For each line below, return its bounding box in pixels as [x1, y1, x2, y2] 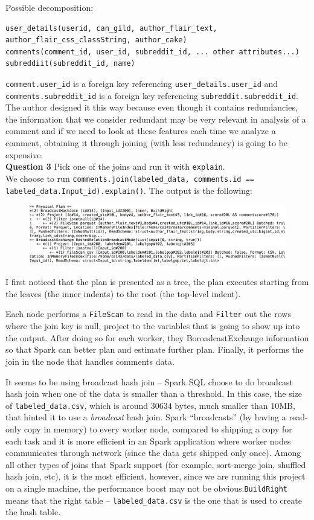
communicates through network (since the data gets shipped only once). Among [5, 446, 301, 459]
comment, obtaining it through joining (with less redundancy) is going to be [5, 136, 288, 149]
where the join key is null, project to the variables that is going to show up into [5, 319, 300, 332]
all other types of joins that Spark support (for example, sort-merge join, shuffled [5, 458, 306, 470]
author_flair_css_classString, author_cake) [5, 36, 187, 45]
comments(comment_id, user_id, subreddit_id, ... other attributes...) [5, 47, 300, 56]
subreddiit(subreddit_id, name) [5, 59, 135, 68]
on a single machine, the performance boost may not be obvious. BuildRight [5, 481, 288, 494]
